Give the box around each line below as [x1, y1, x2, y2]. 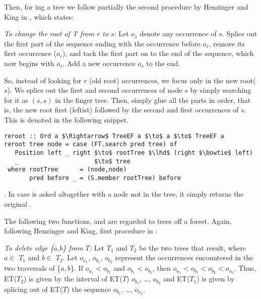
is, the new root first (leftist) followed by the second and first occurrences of [4, 104, 239, 115]
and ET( [163, 273, 190, 284]
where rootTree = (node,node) [8, 166, 127, 173]
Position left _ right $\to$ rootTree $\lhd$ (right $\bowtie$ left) [15, 149, 253, 156]
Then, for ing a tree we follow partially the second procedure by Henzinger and [4, 2, 248, 12]
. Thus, [234, 263, 256, 273]
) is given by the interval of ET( [23, 273, 122, 284]
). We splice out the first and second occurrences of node [7, 85, 182, 95]
